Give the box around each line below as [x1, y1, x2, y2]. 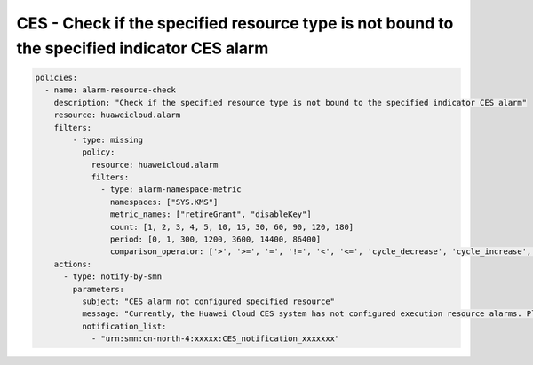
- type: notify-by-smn [63, 272, 163, 282]
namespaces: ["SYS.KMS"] [109, 196, 219, 207]
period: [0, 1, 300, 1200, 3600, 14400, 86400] [109, 234, 322, 244]
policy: [81, 147, 115, 157]
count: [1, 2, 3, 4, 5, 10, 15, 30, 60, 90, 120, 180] [109, 222, 354, 232]
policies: [35, 72, 78, 83]
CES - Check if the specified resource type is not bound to [16, 13, 454, 33]
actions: [53, 258, 92, 269]
